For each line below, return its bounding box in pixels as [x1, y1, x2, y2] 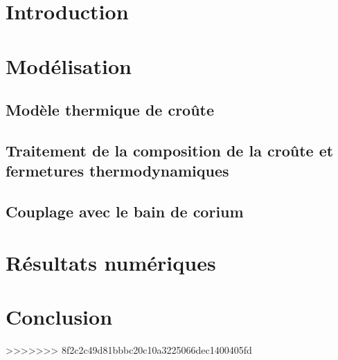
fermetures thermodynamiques [6, 160, 229, 181]
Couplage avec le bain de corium [6, 201, 244, 222]
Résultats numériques [6, 248, 216, 276]
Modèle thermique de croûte [6, 99, 215, 120]
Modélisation [6, 51, 132, 80]
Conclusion [6, 303, 113, 331]
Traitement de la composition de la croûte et [6, 139, 334, 161]
